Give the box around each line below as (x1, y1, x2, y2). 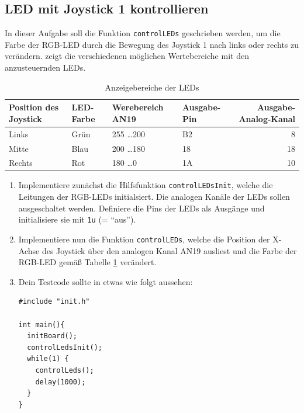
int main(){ (18, 320, 65, 329)
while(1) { (27, 355, 69, 363)
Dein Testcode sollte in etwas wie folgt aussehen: (18, 275, 193, 287)
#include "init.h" (18, 297, 90, 306)
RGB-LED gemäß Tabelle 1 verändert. (18, 256, 157, 268)
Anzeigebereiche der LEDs (105, 81, 199, 93)
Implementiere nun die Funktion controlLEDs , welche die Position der (18, 232, 270, 245)
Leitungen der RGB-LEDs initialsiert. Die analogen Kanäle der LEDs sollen (18, 190, 290, 203)
